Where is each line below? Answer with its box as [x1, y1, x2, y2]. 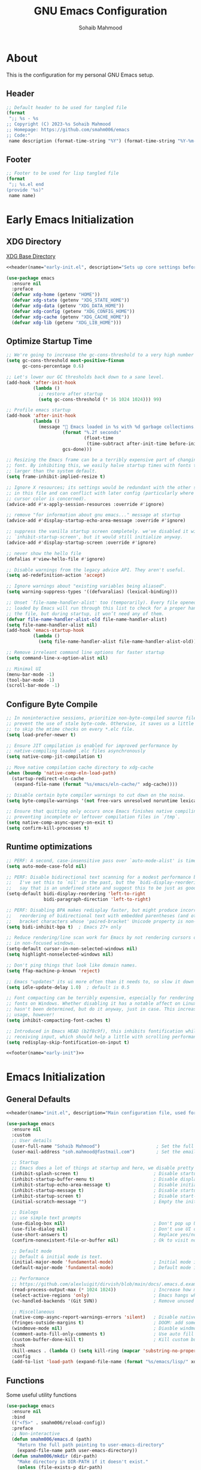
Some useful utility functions [6, 1391, 77, 1399]
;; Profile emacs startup [6, 407, 71, 413]
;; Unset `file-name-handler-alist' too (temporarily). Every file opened [6, 600, 197, 606]
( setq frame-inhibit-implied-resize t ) [6, 474, 106, 480]
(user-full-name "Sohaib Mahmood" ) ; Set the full [11, 1143, 194, 1149]
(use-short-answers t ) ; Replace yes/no [11, 1231, 197, 1237]
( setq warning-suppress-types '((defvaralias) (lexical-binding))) [6, 589, 178, 595]
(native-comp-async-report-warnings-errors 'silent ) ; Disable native [11, 1314, 197, 1320]
